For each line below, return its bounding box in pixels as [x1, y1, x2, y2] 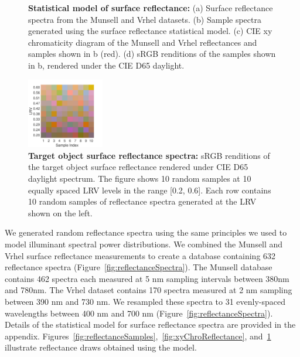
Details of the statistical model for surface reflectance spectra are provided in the [5, 318, 296, 331]
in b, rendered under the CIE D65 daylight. [28, 59, 185, 71]
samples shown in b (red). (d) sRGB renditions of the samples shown [28, 47, 276, 60]
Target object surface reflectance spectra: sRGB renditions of [28, 149, 270, 161]
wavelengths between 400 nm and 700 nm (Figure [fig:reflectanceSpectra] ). [5, 307, 273, 319]
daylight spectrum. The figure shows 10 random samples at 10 [28, 172, 251, 184]
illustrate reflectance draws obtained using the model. [5, 341, 197, 353]
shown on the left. [28, 206, 93, 219]
